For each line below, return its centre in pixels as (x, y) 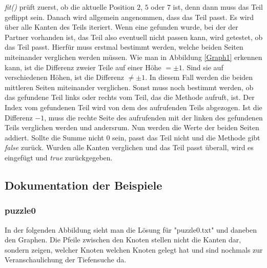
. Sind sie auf (203, 67)
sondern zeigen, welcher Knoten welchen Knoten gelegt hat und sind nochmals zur (134, 249)
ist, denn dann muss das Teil (218, 7)
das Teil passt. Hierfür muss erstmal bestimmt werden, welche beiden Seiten (124, 47)
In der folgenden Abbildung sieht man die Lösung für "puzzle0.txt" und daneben (131, 229)
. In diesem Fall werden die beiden (199, 77)
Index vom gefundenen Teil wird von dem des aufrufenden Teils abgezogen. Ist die (133, 107)
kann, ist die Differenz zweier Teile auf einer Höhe (83, 67)
